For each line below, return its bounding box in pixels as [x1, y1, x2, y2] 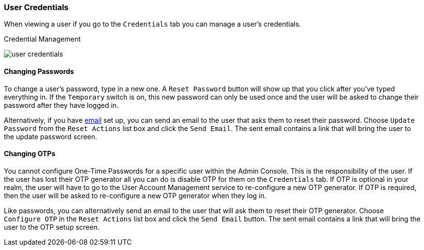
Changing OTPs [4, 149, 56, 158]
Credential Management [4, 35, 81, 44]
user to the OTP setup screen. [4, 222, 99, 231]
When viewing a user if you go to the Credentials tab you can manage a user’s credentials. [4, 20, 301, 29]
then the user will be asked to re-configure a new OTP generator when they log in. [4, 191, 267, 200]
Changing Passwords [4, 67, 74, 75]
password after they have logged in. [4, 101, 119, 109]
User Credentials [4, 2, 69, 12]
